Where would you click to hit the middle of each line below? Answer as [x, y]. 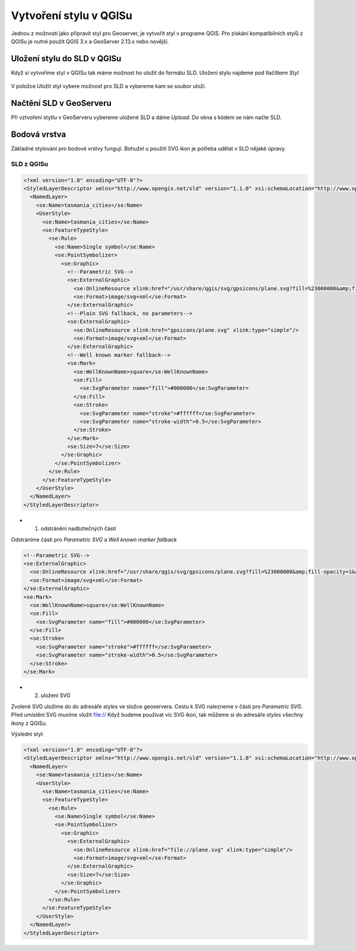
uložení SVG [55, 695]
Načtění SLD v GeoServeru [61, 103]
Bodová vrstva [39, 134]
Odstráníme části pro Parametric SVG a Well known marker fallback [94, 539]
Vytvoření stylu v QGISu [72, 15]
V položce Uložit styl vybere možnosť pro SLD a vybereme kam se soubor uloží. [109, 86]
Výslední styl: [28, 734]
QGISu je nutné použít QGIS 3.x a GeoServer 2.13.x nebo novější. [90, 41]
